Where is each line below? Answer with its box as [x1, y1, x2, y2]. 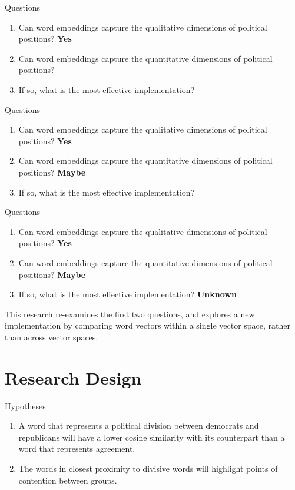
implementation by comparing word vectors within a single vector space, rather [5, 319, 291, 332]
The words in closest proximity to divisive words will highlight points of [18, 462, 278, 474]
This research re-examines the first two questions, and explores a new [5, 307, 255, 320]
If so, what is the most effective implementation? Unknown [18, 288, 237, 300]
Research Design [5, 365, 142, 389]
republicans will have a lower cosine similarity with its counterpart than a [18, 431, 285, 443]
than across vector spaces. [5, 330, 98, 343]
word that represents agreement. [18, 442, 135, 455]
